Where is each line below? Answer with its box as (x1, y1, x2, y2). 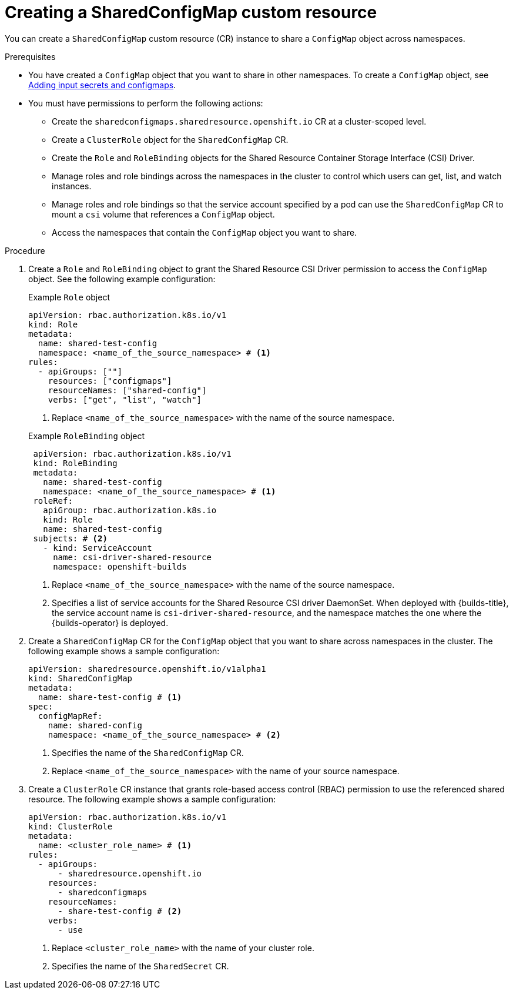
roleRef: (33, 496, 73, 506)
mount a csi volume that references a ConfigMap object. (52, 209, 275, 219)
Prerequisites (5, 51, 56, 62)
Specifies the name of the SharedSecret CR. (52, 960, 229, 971)
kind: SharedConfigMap (28, 673, 133, 683)
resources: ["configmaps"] (48, 376, 172, 386)
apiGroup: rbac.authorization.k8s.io (43, 505, 217, 515)
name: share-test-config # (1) (38, 692, 182, 702)
